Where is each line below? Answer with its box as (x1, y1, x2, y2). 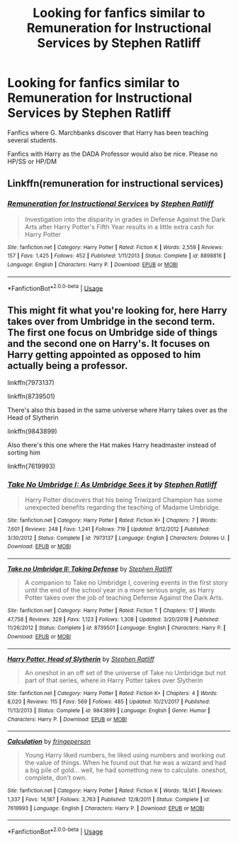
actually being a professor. (7, 360, 128, 372)
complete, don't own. (24, 774, 87, 782)
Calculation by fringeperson (7, 738, 91, 746)
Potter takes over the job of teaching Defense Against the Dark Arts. (24, 593, 224, 602)
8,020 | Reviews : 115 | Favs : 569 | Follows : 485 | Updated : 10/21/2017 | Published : (7, 699, 210, 706)
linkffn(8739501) (7, 392, 55, 401)
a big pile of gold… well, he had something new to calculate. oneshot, (24, 766, 227, 774)
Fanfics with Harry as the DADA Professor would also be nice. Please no (7, 149, 218, 158)
